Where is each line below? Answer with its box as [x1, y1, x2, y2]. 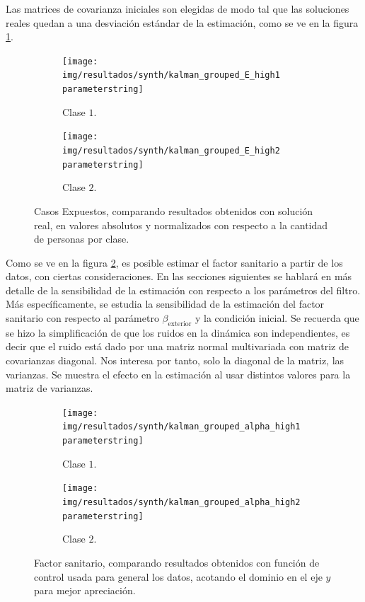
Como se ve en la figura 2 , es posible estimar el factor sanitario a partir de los [6, 255, 343, 270]
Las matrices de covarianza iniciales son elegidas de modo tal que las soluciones [6, 1, 349, 16]
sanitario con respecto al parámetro [6, 311, 159, 325]
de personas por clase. [34, 231, 129, 246]
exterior [168, 320, 192, 328]
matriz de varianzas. [6, 381, 93, 395]
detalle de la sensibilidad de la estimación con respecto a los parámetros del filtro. [6, 282, 361, 297]
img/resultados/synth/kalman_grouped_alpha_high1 [62, 422, 301, 432]
